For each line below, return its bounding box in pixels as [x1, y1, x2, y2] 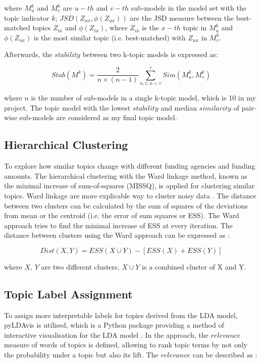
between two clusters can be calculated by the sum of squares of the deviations [4, 200, 248, 211]
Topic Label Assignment [4, 286, 133, 301]
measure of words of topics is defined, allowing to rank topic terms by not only [4, 339, 247, 350]
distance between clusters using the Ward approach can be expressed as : [4, 230, 230, 240]
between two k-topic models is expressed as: [82, 49, 218, 60]
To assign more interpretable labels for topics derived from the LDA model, [4, 309, 238, 320]
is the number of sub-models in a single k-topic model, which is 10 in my [31, 92, 256, 103]
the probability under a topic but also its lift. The [4, 349, 159, 360]
